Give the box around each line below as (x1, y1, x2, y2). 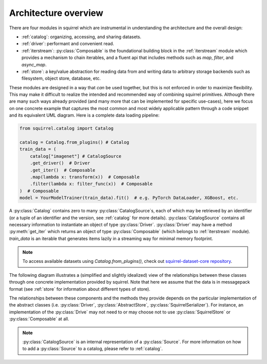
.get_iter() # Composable (30, 167, 96, 173)
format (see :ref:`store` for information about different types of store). (9, 286, 151, 292)
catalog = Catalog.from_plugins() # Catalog (19, 139, 130, 145)
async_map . (21, 61, 47, 67)
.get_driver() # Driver (30, 160, 90, 166)
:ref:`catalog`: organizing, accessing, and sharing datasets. (21, 34, 141, 40)
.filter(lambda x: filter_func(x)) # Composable (30, 181, 153, 187)
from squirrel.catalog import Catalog (19, 125, 114, 131)
